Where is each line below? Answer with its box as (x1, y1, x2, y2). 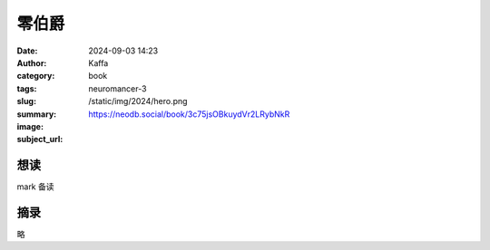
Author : (16, 57, 47, 68)
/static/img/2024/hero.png (88, 96, 188, 107)
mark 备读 (16, 181, 54, 192)
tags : (16, 82, 37, 94)
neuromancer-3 (88, 82, 147, 94)
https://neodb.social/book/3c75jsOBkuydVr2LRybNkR (88, 109, 290, 120)
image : (16, 120, 44, 131)
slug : (16, 96, 36, 107)
